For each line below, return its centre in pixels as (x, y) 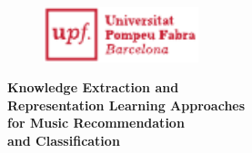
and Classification (64, 140)
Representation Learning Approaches (126, 105)
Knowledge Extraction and (93, 87)
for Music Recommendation (96, 123)
